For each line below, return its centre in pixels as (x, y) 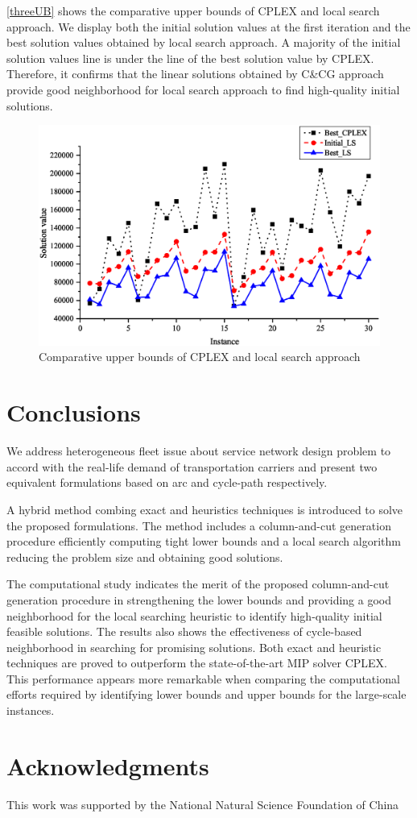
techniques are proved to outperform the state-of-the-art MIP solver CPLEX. (197, 663)
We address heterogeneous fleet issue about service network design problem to (199, 451)
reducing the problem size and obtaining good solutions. (145, 556)
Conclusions (74, 412)
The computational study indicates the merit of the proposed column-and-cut (198, 584)
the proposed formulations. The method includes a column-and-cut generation (199, 525)
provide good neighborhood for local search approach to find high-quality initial (203, 89)
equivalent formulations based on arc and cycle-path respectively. (167, 482)
